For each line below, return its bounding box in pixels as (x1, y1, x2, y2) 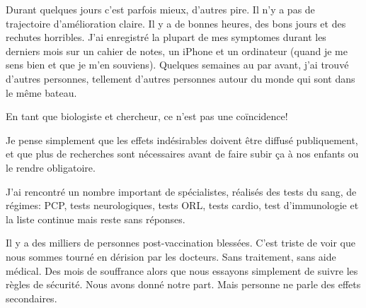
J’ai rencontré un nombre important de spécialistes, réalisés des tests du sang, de (6, 184, 357, 199)
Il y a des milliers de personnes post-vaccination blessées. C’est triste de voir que (6, 235, 355, 250)
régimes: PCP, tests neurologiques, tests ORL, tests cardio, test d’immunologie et (6, 198, 359, 213)
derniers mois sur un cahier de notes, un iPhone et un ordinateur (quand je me (6, 43, 348, 58)
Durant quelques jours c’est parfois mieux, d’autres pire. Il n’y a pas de (6, 2, 315, 16)
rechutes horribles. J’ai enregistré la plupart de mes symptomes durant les (6, 30, 326, 45)
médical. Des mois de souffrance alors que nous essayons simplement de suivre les (6, 263, 358, 278)
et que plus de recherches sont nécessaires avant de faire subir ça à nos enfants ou (6, 146, 359, 161)
